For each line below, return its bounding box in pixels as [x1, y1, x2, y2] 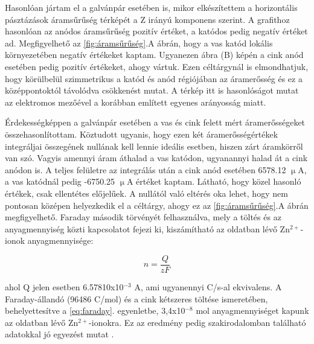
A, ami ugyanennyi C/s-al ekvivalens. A [134, 280, 282, 293]
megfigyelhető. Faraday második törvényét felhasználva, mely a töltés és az [5, 211, 281, 223]
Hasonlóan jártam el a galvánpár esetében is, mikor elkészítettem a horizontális [5, 1, 298, 13]
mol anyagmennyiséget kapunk [196, 304, 309, 317]
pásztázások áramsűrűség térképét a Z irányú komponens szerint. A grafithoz [5, 13, 290, 25]
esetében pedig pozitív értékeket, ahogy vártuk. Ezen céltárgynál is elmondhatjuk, [5, 60, 309, 72]
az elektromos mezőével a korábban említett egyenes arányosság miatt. [5, 95, 266, 108]
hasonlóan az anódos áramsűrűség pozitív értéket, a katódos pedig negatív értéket [5, 25, 308, 37]
